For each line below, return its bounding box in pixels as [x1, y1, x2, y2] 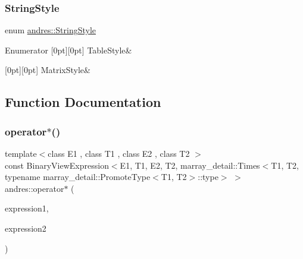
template [5, 147, 37, 159]
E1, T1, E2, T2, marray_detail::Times [120, 159, 260, 171]
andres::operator [5, 182, 64, 194]
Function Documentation [5, 93, 161, 111]
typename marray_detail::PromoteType [5, 170, 151, 183]
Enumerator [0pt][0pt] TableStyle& [5, 43, 132, 56]
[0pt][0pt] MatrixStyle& [5, 64, 90, 76]
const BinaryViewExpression [5, 159, 109, 171]
